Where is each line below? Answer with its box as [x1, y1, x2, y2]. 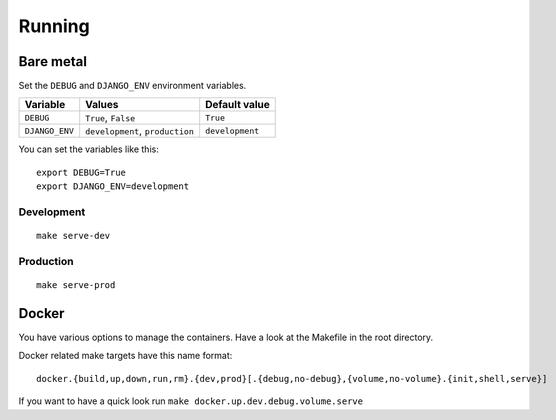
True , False [85, 111, 136, 125]
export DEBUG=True [36, 166, 127, 178]
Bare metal [18, 53, 87, 70]
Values [85, 98, 119, 112]
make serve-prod [36, 280, 116, 291]
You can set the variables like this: [18, 143, 159, 155]
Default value [205, 98, 270, 112]
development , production [85, 124, 194, 138]
